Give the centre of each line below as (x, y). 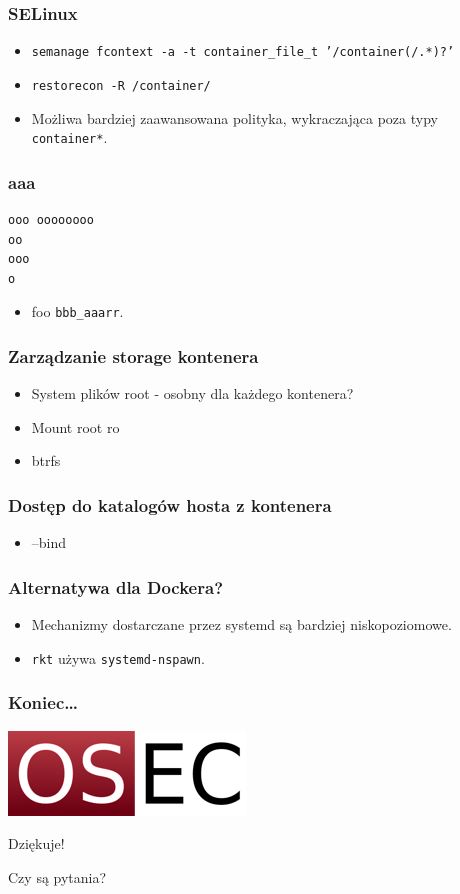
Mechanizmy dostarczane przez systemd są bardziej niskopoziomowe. (241, 624)
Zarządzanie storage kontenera (133, 355)
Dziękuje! (36, 843)
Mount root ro (75, 426)
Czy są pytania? (57, 876)
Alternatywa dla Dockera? (116, 586)
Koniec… (43, 702)
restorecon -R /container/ (121, 85)
